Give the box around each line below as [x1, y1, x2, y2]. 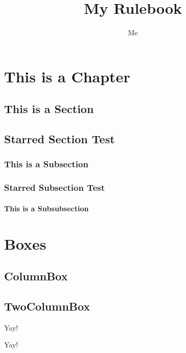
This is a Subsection [4, 158, 88, 170]
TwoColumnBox [4, 298, 90, 314]
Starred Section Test [4, 131, 115, 147]
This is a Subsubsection [4, 203, 89, 213]
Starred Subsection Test [4, 181, 105, 194]
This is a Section [4, 101, 94, 117]
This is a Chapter [4, 65, 130, 86]
